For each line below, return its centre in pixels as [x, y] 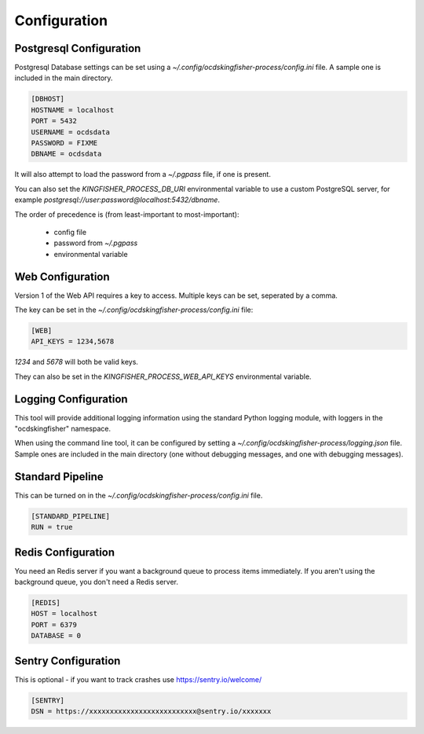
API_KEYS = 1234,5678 [73, 341]
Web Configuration [62, 276]
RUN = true [52, 527]
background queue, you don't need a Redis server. [96, 582]
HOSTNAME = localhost [73, 110]
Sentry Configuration [68, 661]
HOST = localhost [64, 614]
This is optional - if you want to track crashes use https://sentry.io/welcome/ [138, 679]
